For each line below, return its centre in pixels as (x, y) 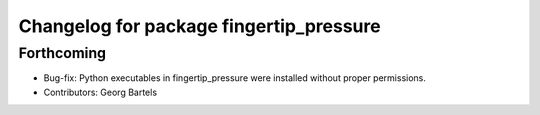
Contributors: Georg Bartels (100, 92)
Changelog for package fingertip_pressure (199, 26)
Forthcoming (62, 53)
